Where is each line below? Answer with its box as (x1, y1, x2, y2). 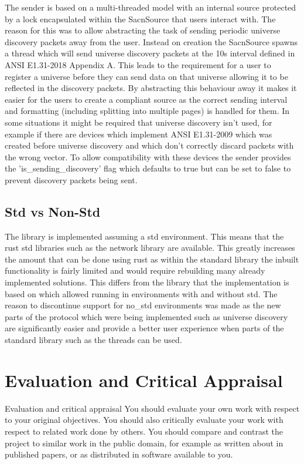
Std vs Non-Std (5, 202, 101, 220)
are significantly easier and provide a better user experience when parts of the (5, 322, 284, 334)
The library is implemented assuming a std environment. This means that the (5, 230, 284, 242)
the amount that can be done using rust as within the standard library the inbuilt (5, 253, 299, 265)
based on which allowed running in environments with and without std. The (5, 287, 278, 300)
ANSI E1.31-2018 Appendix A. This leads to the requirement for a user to (5, 58, 271, 70)
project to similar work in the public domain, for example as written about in (5, 436, 283, 449)
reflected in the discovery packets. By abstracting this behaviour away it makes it (5, 82, 297, 94)
